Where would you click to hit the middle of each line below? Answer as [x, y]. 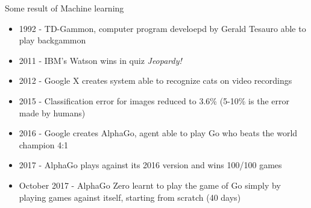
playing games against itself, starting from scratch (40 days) [130, 197]
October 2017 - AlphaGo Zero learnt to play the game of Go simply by [150, 185]
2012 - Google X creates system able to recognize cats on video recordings [155, 80]
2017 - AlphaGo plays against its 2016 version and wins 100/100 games [150, 165]
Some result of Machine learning [64, 8]
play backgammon [52, 40]
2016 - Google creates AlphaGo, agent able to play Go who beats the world [158, 133]
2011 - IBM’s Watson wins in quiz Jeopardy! [100, 60]
